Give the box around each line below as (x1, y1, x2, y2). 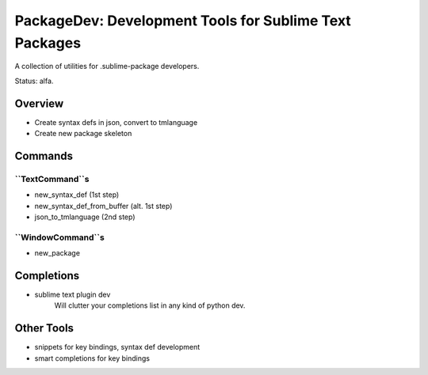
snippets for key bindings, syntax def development (34, 343, 201, 352)
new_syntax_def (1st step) (34, 190, 120, 199)
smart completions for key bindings (34, 353, 151, 363)
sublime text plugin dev (34, 290, 111, 300)
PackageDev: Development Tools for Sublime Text (14, 12, 352, 29)
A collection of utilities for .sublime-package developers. (14, 62, 200, 71)
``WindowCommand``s (14, 232, 105, 243)
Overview (14, 97, 64, 110)
